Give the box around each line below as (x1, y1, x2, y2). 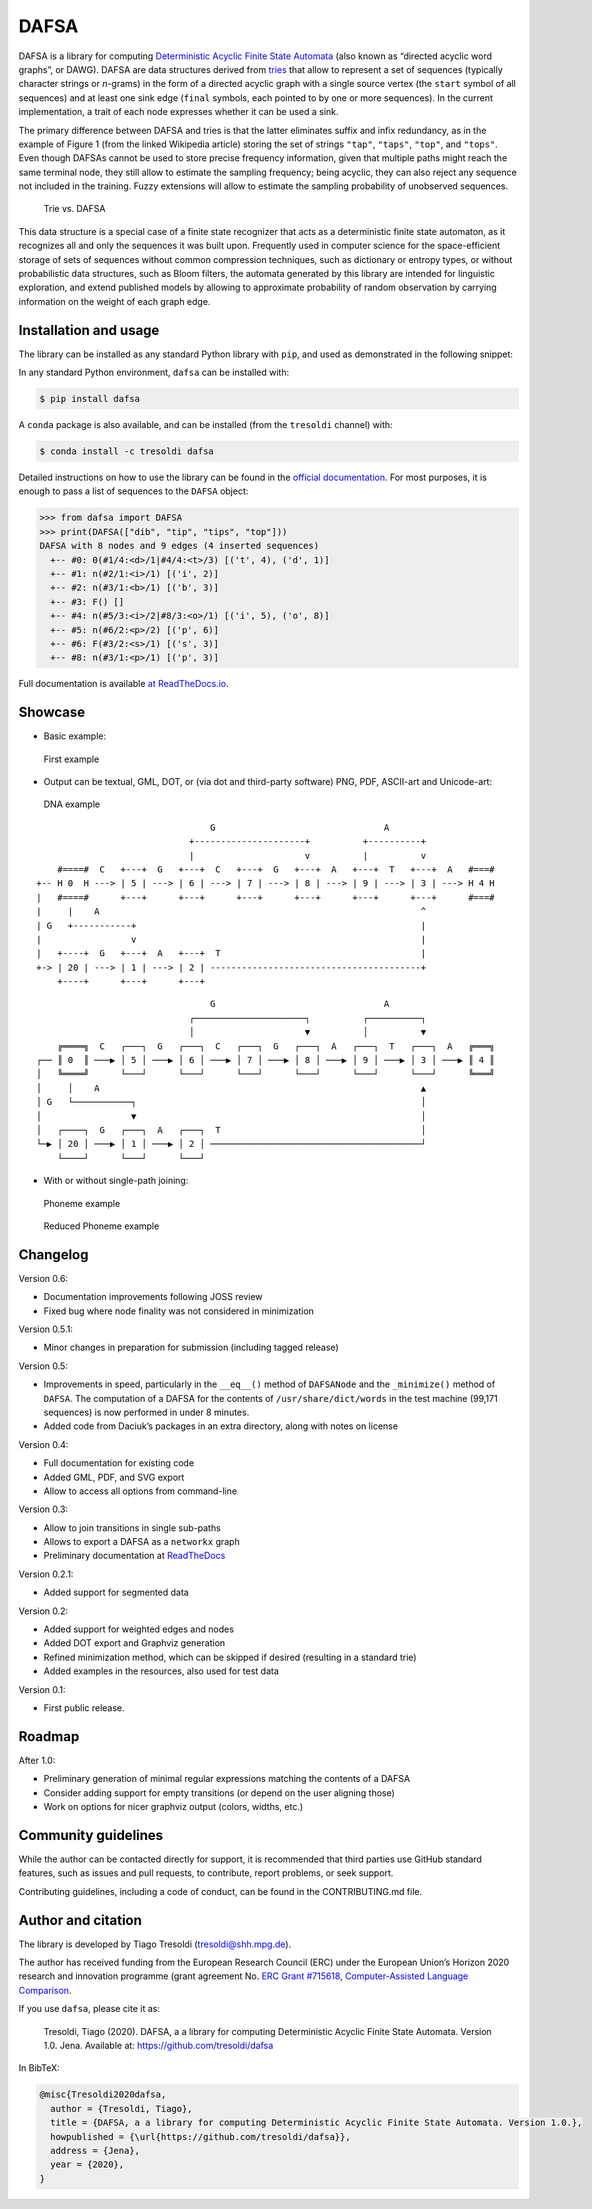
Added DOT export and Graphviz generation (43, 1637, 226, 1649)
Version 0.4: (18, 1438, 69, 1450)
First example (43, 753, 100, 765)
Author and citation (18, 1911, 142, 1929)
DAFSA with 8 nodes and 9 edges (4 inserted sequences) (39, 540, 320, 552)
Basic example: (43, 730, 107, 742)
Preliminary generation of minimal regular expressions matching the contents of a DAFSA (43, 1773, 410, 1785)
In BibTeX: (18, 2062, 60, 2074)
